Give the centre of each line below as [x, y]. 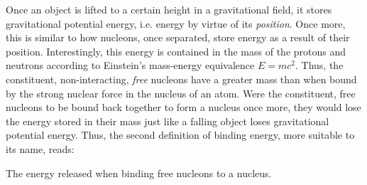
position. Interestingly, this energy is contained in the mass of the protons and [176, 51]
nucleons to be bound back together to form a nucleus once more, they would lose [183, 107]
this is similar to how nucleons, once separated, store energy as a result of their [178, 37]
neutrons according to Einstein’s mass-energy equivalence [130, 65]
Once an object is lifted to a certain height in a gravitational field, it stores [169, 9]
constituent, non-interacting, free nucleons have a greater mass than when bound [181, 79]
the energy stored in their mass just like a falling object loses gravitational [168, 121]
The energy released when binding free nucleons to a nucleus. [139, 173]
